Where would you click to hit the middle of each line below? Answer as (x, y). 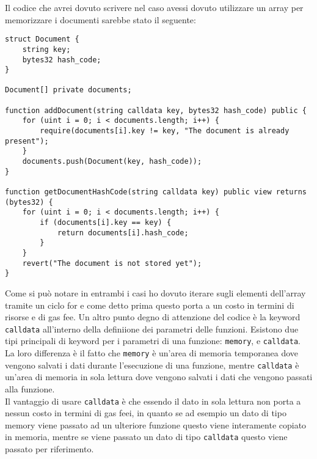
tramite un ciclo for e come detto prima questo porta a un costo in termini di (150, 305)
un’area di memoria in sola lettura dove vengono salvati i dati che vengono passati (159, 377)
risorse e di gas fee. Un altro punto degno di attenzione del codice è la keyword (153, 317)
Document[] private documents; (68, 90)
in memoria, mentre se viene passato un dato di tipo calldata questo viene (146, 437)
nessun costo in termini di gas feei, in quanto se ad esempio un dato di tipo (146, 413)
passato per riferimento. (49, 449)
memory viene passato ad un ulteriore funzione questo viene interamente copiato (156, 424)
